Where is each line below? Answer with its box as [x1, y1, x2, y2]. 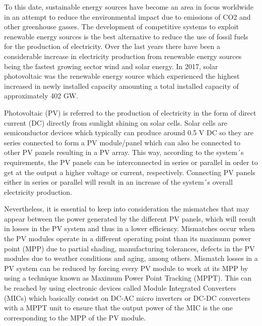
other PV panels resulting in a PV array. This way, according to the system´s [4, 147, 244, 157]
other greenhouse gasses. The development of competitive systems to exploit [4, 21, 239, 32]
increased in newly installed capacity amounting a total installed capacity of [4, 80, 239, 91]
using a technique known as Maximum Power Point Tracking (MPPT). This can [4, 273, 252, 283]
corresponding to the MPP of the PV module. [4, 312, 146, 322]
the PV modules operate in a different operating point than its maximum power [4, 233, 251, 244]
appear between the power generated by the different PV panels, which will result [4, 213, 256, 224]
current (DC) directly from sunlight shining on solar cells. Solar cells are [4, 117, 228, 128]
